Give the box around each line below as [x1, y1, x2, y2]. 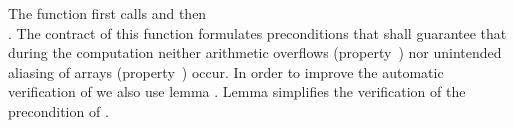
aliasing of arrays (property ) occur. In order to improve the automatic [8, 61, 444, 82]
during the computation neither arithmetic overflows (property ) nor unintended [8, 42, 502, 63]
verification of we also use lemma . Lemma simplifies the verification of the [8, 81, 466, 102]
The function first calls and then [8, 3, 207, 23]
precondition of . [8, 100, 109, 121]
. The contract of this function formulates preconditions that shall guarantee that [8, 22, 507, 43]
